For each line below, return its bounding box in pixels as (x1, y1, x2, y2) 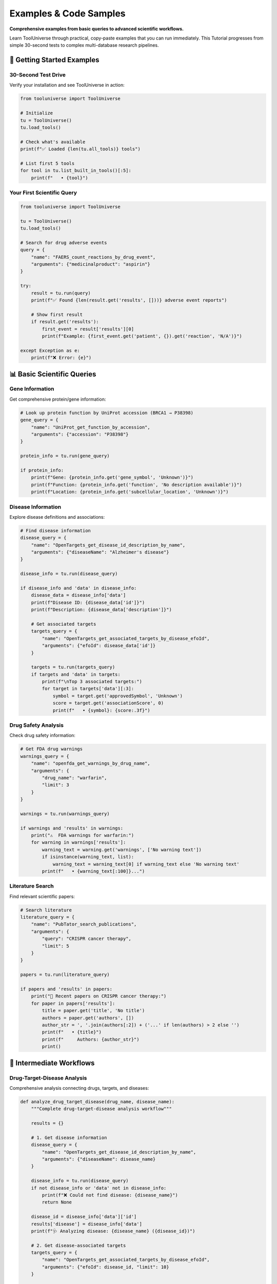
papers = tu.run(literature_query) (20, 972, 110, 978)
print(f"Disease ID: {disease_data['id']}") (31, 599, 145, 606)
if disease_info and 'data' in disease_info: (20, 585, 137, 591)
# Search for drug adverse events (20, 239, 107, 246)
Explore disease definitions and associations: (9, 514, 105, 520)
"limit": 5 (42, 943, 69, 949)
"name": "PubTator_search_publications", (31, 921, 137, 927)
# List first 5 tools (20, 160, 75, 166)
